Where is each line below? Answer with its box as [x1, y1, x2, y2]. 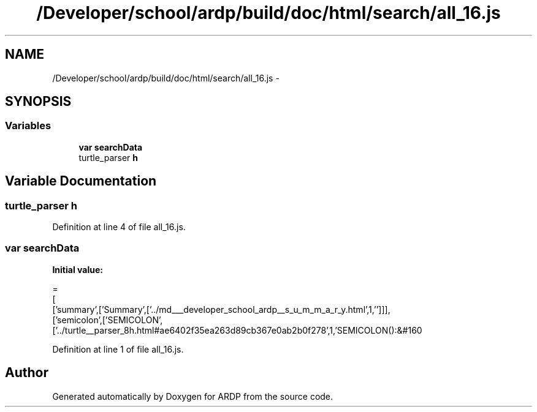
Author [5, 365, 48, 381]
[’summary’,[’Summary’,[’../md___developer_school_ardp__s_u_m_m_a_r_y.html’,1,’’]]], [52, 304, 390, 315]
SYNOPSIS [5, 94, 72, 110]
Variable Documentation [5, 173, 157, 189]
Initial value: [52, 264, 103, 275]
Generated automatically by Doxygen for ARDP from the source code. [52, 391, 333, 402]
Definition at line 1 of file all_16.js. [52, 343, 184, 354]
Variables [5, 119, 51, 132]
